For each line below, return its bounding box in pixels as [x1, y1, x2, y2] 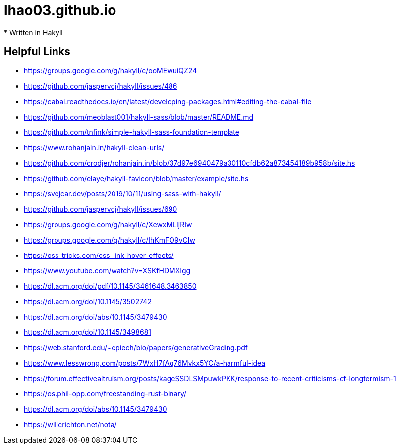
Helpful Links [4, 45, 70, 58]
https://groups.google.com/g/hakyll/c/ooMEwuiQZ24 [24, 66, 197, 75]
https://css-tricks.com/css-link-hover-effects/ [24, 251, 174, 259]
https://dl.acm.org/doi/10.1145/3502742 [24, 297, 152, 306]
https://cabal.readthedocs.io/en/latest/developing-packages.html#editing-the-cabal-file [24, 97, 312, 106]
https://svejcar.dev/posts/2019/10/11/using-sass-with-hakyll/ [24, 189, 221, 198]
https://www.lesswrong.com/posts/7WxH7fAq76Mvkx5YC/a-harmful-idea [24, 358, 266, 367]
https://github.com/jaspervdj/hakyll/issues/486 [24, 81, 177, 90]
